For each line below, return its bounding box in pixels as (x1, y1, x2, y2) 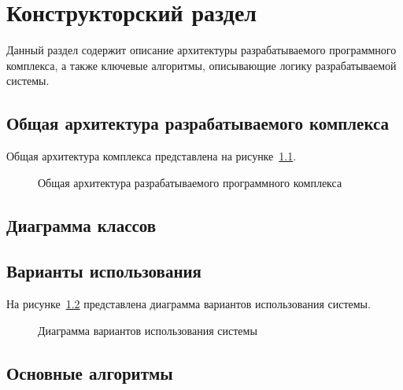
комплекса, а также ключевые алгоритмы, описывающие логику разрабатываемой (6, 57, 397, 73)
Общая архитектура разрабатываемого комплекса (6, 111, 390, 135)
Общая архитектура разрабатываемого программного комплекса (38, 174, 342, 190)
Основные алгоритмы (6, 360, 173, 384)
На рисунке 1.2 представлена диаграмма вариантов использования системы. (6, 296, 371, 312)
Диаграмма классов (6, 212, 157, 237)
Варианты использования (6, 259, 201, 283)
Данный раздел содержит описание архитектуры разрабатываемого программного (6, 42, 397, 58)
